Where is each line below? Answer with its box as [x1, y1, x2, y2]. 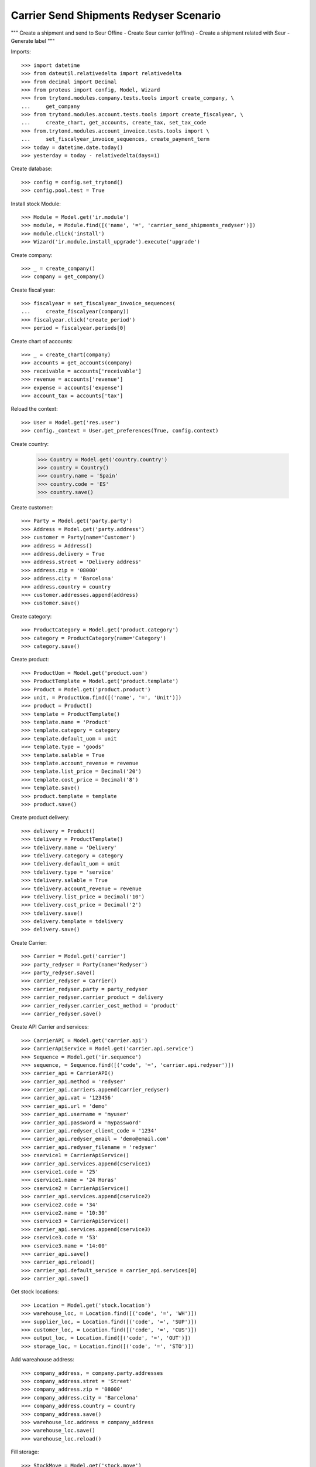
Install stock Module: [11, 200, 61, 207]
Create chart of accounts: [11, 337, 73, 344]
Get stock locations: [11, 1288, 59, 1295]
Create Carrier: [11, 939, 47, 946]
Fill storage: [11, 1448, 39, 1455]
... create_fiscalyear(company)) [21, 308, 130, 315]
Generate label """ [11, 37, 55, 44]
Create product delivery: [11, 814, 70, 821]
